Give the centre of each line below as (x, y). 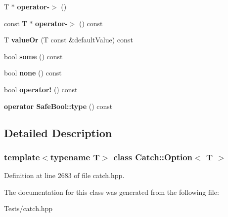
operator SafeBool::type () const (58, 106)
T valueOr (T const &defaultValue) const (68, 40)
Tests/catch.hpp (28, 208)
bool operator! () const (41, 89)
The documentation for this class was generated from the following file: (112, 192)
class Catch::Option (153, 157)
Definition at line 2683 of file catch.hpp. (64, 175)
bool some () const (33, 56)
